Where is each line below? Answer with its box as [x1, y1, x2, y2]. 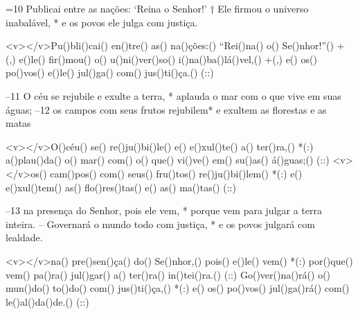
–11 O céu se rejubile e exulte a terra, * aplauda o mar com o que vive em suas [6, 88, 341, 103]
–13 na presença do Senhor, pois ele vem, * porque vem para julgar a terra [6, 203, 322, 218]
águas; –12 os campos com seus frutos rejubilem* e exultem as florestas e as [6, 102, 327, 116]
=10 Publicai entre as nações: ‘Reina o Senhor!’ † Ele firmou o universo [6, 1, 309, 15]
